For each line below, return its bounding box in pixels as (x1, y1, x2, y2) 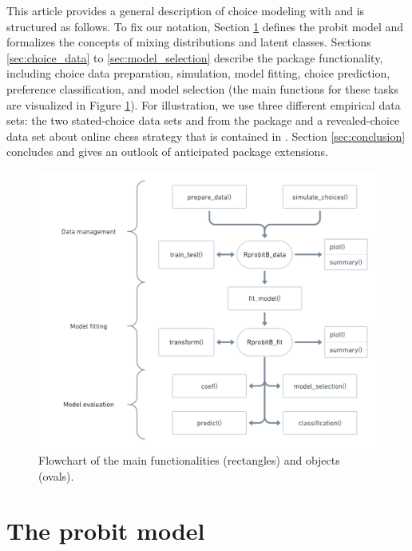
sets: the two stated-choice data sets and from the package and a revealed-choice (6, 112, 400, 129)
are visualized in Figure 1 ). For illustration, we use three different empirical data (6, 96, 401, 113)
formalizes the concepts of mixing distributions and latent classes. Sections (6, 34, 371, 50)
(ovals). (38, 467, 74, 484)
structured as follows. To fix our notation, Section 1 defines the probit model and (6, 18, 404, 34)
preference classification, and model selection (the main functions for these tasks (6, 80, 399, 97)
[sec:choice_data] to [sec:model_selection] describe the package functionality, (6, 49, 383, 66)
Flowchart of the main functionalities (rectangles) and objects (38, 451, 340, 468)
